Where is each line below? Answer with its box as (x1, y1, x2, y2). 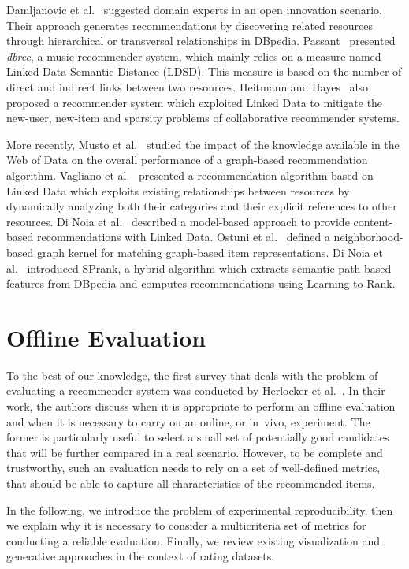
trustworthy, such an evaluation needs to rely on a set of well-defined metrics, (6, 459, 381, 476)
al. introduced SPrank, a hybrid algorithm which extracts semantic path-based (6, 259, 392, 276)
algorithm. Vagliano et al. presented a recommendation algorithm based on (6, 166, 374, 183)
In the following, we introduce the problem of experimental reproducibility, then (6, 501, 393, 518)
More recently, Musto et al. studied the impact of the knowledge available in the (6, 136, 400, 152)
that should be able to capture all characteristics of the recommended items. (6, 474, 375, 491)
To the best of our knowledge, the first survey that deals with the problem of (6, 366, 378, 383)
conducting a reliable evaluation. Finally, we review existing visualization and (6, 532, 381, 549)
